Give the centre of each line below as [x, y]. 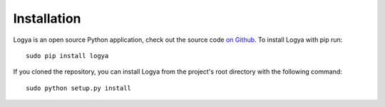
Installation [47, 18]
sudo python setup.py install [79, 88]
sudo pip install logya [67, 56]
